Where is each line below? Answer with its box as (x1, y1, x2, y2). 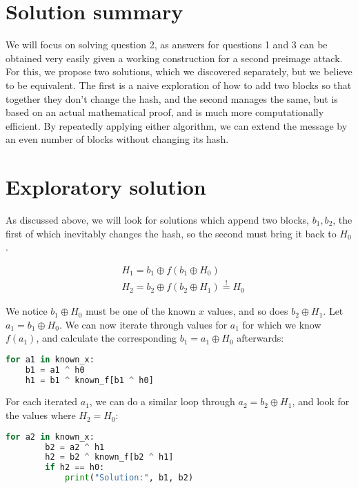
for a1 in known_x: (6, 354, 95, 364)
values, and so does (207, 304, 288, 318)
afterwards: (237, 331, 284, 345)
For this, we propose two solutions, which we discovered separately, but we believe (6, 64, 352, 79)
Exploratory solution (6, 173, 206, 201)
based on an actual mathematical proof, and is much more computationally (6, 105, 324, 119)
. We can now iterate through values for (59, 317, 228, 331)
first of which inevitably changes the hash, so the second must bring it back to (6, 226, 337, 240)
